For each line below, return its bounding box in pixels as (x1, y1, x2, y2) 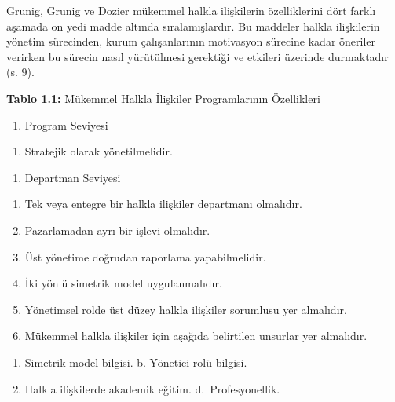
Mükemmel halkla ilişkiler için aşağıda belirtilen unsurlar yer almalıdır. (24, 327, 368, 344)
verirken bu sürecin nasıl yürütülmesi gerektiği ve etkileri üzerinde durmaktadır (6, 48, 389, 64)
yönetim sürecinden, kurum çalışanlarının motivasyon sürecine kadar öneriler (6, 33, 376, 49)
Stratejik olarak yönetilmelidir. (24, 143, 173, 159)
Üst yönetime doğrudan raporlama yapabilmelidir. (24, 248, 266, 265)
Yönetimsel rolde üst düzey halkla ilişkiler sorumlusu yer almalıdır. (24, 301, 347, 317)
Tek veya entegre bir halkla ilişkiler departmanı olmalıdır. (24, 196, 302, 212)
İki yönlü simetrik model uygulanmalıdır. (24, 275, 222, 291)
